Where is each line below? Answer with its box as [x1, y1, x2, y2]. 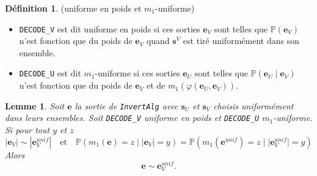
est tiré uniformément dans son [183, 34, 299, 47]
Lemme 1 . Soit [5, 99, 65, 112]
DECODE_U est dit [19, 67, 81, 79]
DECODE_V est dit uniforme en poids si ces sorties [19, 22, 200, 35]
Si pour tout [5, 123, 50, 136]
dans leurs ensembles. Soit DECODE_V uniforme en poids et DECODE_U [5, 111, 260, 124]
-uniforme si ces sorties [95, 67, 180, 79]
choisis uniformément [213, 99, 294, 112]
